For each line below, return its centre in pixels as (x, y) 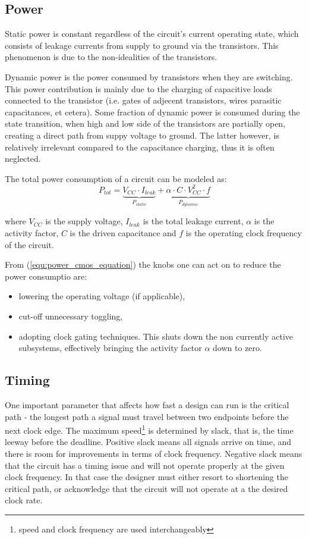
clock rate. (24, 500)
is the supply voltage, (84, 221)
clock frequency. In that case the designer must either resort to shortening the (146, 477)
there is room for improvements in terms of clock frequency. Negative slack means (154, 453)
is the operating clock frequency (244, 232)
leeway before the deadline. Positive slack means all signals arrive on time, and (148, 442)
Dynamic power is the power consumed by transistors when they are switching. (149, 76)
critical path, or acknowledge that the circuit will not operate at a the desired (146, 488)
